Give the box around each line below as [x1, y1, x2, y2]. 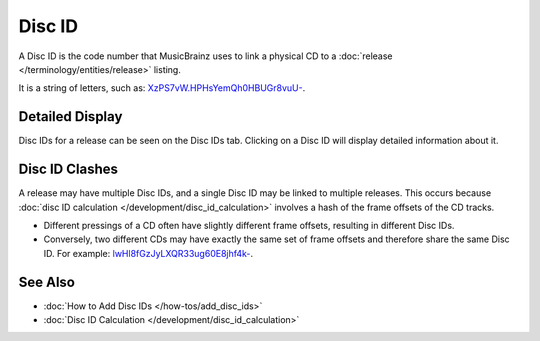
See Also [18, 273, 75, 290]
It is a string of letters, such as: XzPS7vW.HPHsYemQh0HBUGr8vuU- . [18, 82, 306, 94]
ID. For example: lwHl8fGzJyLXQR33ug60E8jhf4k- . [43, 247, 254, 259]
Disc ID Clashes [18, 161, 119, 178]
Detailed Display [18, 108, 123, 125]
